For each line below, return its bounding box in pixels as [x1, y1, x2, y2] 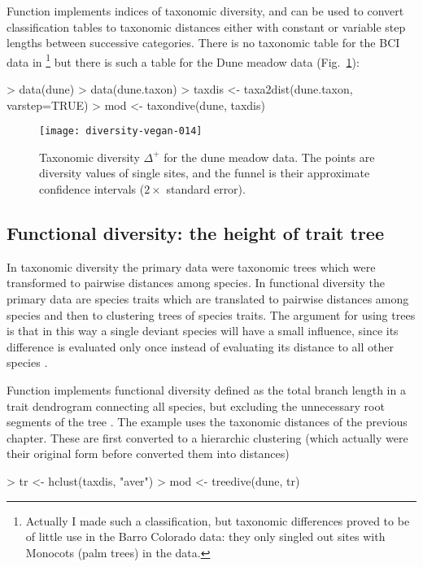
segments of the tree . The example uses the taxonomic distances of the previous [7, 413, 408, 430]
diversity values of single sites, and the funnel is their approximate [39, 164, 370, 181]
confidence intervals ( [39, 181, 145, 198]
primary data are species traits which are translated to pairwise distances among [7, 290, 409, 307]
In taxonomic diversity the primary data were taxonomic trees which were [7, 258, 376, 275]
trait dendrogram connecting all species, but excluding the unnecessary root [7, 397, 385, 414]
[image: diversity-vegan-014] [39, 125, 203, 137]
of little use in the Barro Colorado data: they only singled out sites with [25, 528, 386, 545]
